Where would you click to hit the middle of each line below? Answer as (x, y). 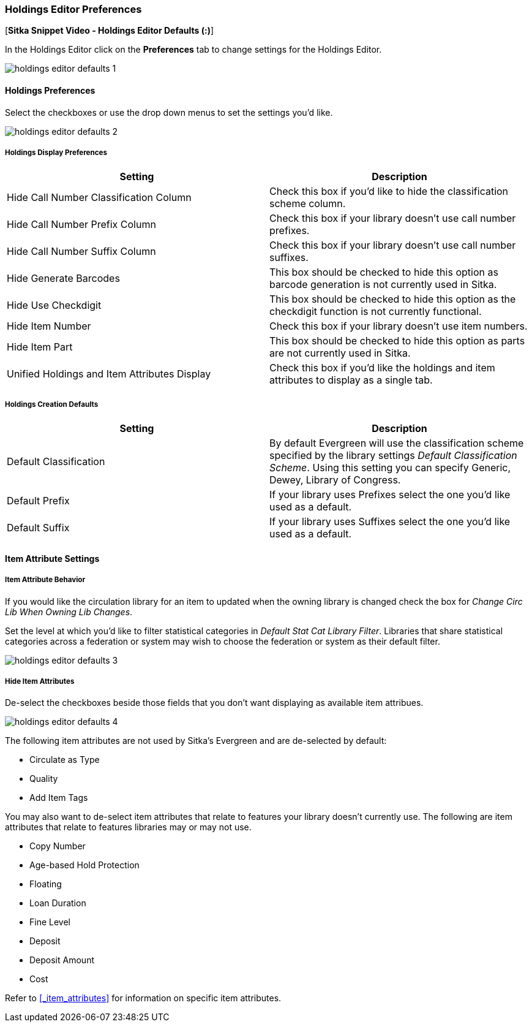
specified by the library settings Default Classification (393, 456)
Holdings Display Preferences (56, 152)
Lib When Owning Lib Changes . (69, 612)
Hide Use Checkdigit (54, 305)
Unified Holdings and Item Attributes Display (109, 374)
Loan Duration (58, 903)
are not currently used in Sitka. (340, 353)
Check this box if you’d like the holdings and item (382, 368)
